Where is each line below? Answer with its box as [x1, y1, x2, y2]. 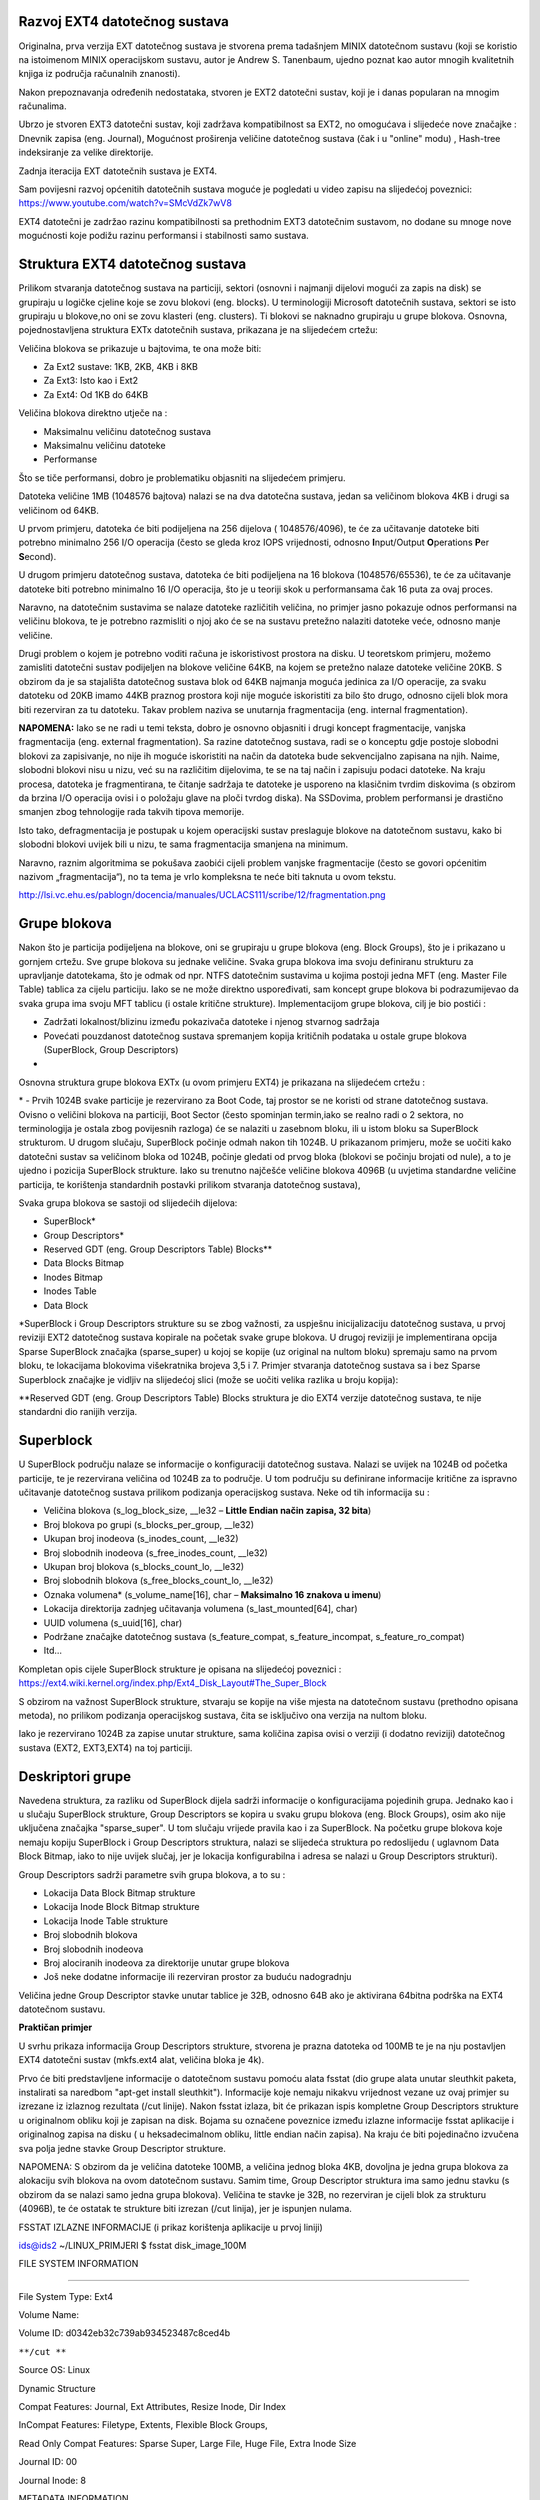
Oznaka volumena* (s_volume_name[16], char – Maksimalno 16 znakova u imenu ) [43, 1588, 382, 1600]
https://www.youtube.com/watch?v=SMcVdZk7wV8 [18, 197, 232, 209]
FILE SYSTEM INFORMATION [18, 2258, 139, 2270]
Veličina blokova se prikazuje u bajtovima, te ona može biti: [18, 342, 262, 354]
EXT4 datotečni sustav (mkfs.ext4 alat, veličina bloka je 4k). [18, 2054, 265, 2066]
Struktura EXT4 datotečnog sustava [18, 256, 247, 273]
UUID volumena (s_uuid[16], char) [43, 1616, 183, 1629]
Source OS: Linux [18, 2364, 90, 2376]
